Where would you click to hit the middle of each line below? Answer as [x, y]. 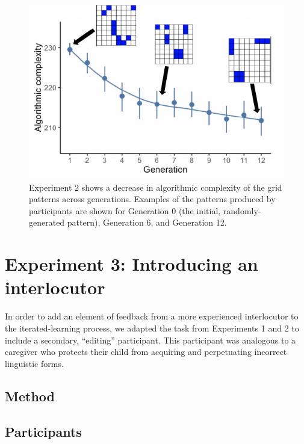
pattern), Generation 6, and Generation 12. [147, 222]
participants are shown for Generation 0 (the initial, [125, 210]
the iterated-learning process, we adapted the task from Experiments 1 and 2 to [152, 328]
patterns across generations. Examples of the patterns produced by [152, 199]
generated [47, 222]
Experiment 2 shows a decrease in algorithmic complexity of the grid [156, 187]
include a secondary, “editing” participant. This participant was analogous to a [150, 340]
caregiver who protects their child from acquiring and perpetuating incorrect [146, 352]
